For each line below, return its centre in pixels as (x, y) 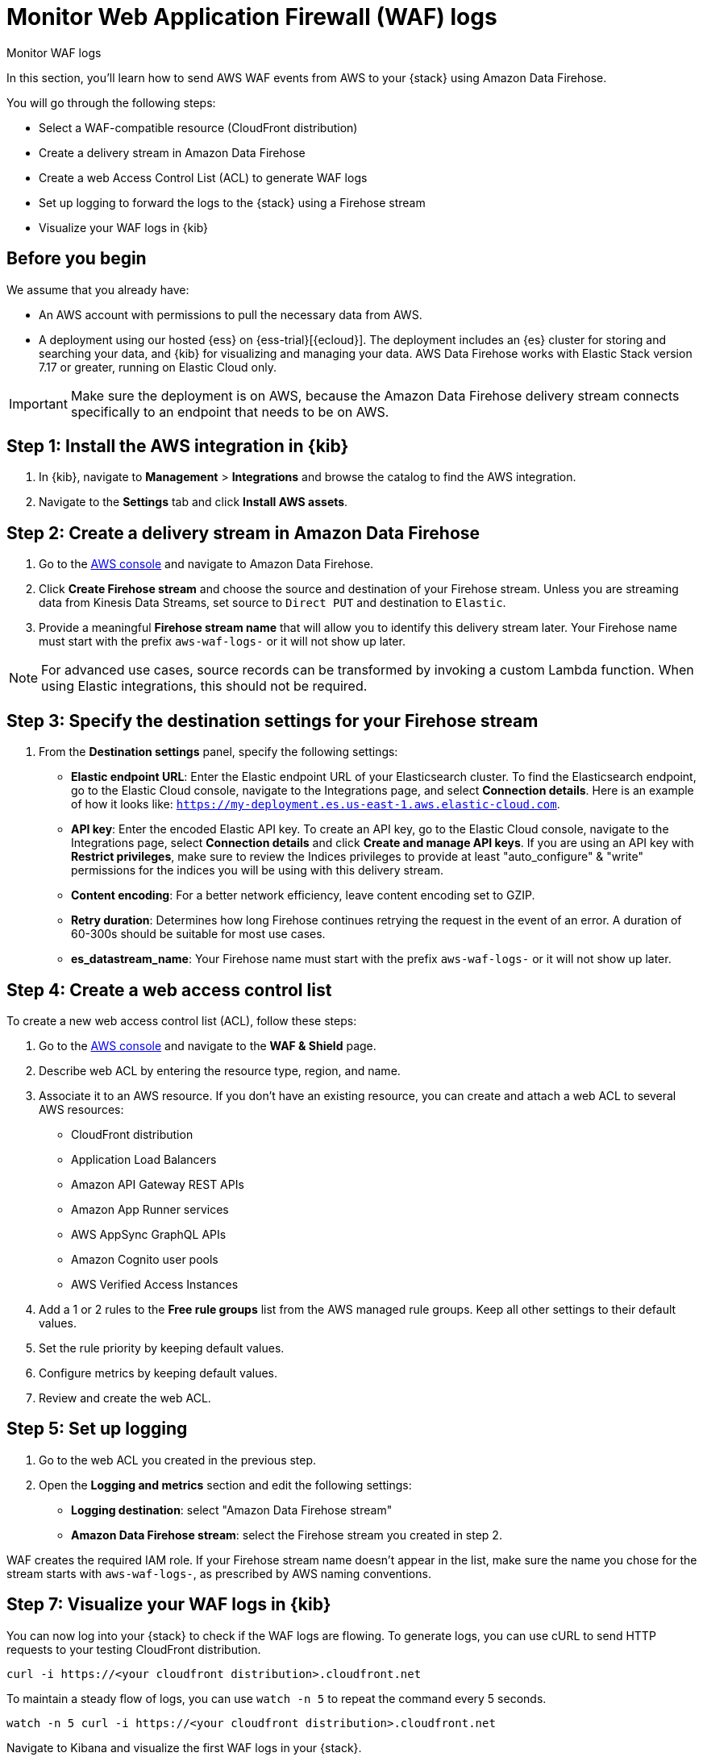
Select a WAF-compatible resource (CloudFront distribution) (198, 127)
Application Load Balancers (144, 1159)
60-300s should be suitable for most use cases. (198, 934)
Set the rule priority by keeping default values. (162, 1348)
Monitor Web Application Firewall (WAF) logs (252, 17)
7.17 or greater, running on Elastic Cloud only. (158, 367)
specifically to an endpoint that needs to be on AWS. (230, 411)
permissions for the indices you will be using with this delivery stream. (258, 870)
